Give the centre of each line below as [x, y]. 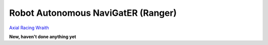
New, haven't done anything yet [43, 37]
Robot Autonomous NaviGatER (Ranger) [93, 13]
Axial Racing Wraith [29, 28]
